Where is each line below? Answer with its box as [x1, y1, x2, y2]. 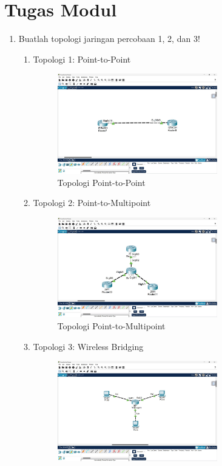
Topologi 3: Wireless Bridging [33, 340, 144, 352]
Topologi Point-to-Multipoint [57, 320, 166, 332]
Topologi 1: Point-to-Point [33, 52, 131, 65]
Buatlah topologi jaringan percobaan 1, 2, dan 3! [18, 32, 200, 45]
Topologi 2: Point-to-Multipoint [33, 196, 151, 209]
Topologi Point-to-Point [57, 176, 146, 188]
